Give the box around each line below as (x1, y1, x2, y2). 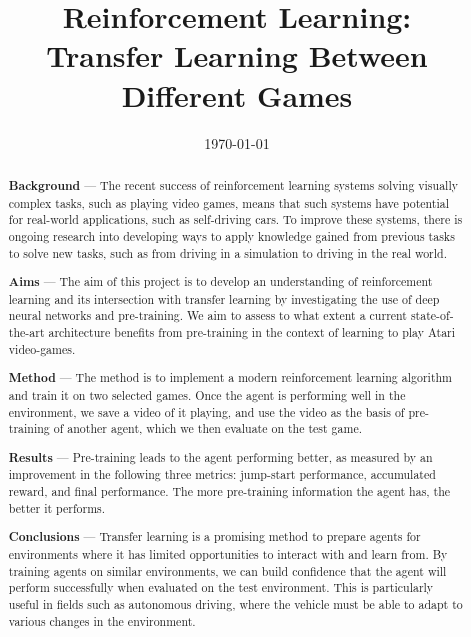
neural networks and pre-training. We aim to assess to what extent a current (8, 307, 407, 324)
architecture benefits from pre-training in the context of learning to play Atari (48, 324, 456, 341)
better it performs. (8, 499, 106, 516)
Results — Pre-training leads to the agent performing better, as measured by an (8, 448, 433, 466)
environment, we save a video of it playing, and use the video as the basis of (8, 403, 405, 420)
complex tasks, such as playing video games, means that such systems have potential (8, 194, 450, 211)
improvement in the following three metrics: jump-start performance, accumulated (8, 466, 436, 483)
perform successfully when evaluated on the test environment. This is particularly (8, 579, 434, 596)
